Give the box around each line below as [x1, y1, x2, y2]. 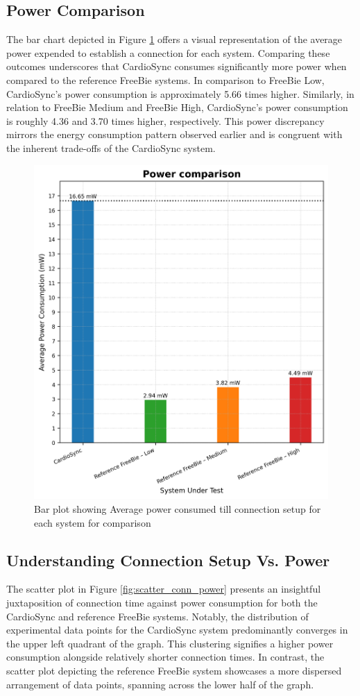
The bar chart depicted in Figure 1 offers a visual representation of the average [6, 32, 343, 46]
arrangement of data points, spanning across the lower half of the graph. [6, 677, 314, 691]
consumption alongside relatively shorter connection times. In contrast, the [6, 650, 325, 664]
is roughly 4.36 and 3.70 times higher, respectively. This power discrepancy [6, 113, 325, 128]
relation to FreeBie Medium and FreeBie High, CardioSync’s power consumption [6, 100, 348, 114]
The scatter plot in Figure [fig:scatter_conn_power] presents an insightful [6, 582, 321, 596]
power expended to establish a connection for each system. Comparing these [6, 45, 330, 60]
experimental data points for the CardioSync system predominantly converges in [6, 622, 348, 637]
